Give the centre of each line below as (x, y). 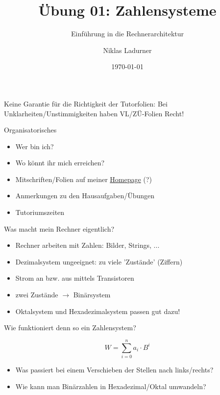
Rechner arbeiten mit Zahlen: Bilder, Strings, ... (87, 245)
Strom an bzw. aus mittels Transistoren (75, 278)
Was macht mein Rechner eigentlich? (59, 228)
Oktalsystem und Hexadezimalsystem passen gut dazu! (98, 311)
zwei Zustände (37, 295)
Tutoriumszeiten (40, 212)
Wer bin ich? (35, 146)
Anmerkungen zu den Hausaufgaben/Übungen (85, 196)
